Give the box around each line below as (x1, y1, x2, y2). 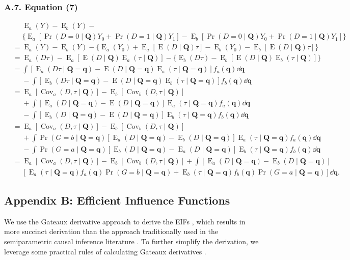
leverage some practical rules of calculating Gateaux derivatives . (4, 246, 206, 256)
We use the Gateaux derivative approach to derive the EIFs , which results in (4, 216, 246, 226)
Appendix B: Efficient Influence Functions (4, 192, 230, 208)
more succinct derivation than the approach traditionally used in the (4, 226, 218, 237)
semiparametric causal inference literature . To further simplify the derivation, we (4, 236, 259, 247)
